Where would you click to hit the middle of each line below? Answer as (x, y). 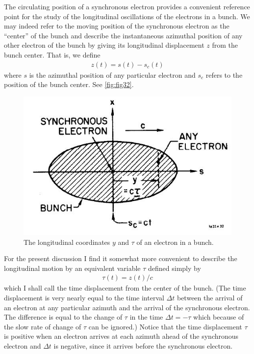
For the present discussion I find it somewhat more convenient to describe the (121, 258)
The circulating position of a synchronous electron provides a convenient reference (127, 6)
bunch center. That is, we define (52, 54)
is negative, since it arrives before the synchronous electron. (143, 345)
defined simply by (174, 268)
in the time (146, 317)
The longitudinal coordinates (67, 242)
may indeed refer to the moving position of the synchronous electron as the (117, 26)
